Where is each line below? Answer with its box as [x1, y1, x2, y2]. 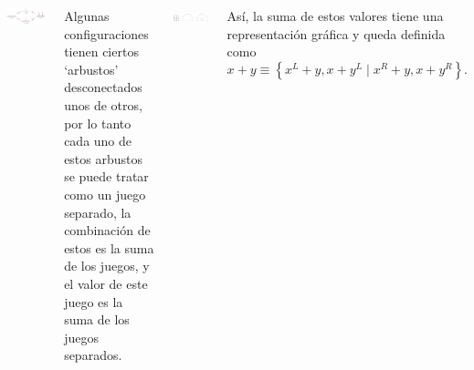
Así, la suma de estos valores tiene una [226, 6, 444, 25]
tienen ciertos [64, 42, 139, 61]
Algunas [64, 6, 110, 25]
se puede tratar [64, 167, 149, 186]
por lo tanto [64, 113, 132, 132]
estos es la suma [64, 238, 154, 257]
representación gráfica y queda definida [226, 24, 446, 43]
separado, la [64, 202, 132, 221]
